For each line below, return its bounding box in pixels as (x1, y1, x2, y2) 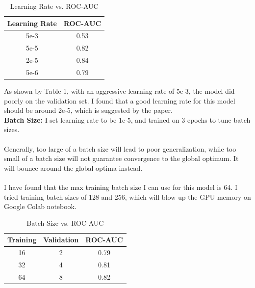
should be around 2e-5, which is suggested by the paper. (4, 105, 173, 115)
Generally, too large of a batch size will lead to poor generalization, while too (4, 143, 236, 154)
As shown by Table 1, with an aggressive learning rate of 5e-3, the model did (4, 86, 235, 96)
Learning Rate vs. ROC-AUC (10, 1, 99, 11)
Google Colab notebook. (4, 201, 76, 211)
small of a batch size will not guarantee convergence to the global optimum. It (4, 153, 239, 163)
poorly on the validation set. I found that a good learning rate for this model (4, 95, 235, 105)
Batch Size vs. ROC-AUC (26, 217, 104, 228)
